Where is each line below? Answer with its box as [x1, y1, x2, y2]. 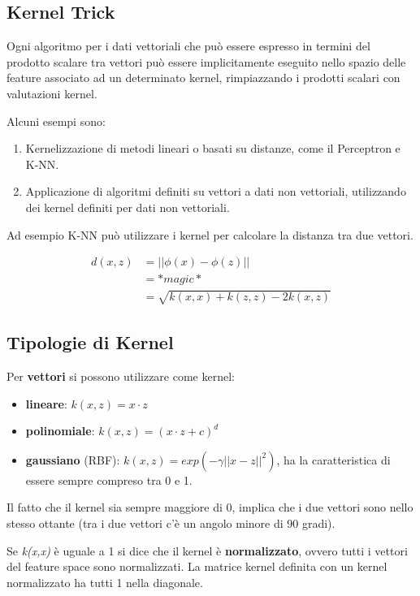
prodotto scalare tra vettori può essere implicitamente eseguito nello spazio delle [6, 53, 406, 70]
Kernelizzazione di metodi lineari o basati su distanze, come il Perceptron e [25, 140, 401, 157]
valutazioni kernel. [6, 84, 97, 101]
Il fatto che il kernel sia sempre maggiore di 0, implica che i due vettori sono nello [6, 499, 414, 516]
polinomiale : [25, 422, 95, 439]
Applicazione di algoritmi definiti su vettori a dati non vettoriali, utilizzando [25, 183, 406, 200]
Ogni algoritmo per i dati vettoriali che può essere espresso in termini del [6, 37, 370, 54]
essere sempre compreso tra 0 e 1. [25, 471, 193, 488]
